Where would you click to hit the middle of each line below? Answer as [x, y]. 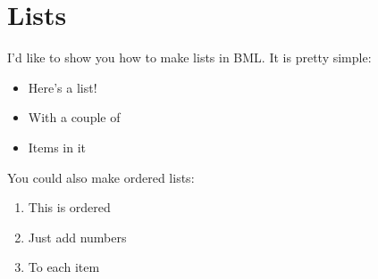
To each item [64, 267]
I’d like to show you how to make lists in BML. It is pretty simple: [189, 57]
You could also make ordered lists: [101, 177]
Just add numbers [77, 237]
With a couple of [74, 117]
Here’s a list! [63, 87]
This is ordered [69, 207]
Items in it [57, 147]
